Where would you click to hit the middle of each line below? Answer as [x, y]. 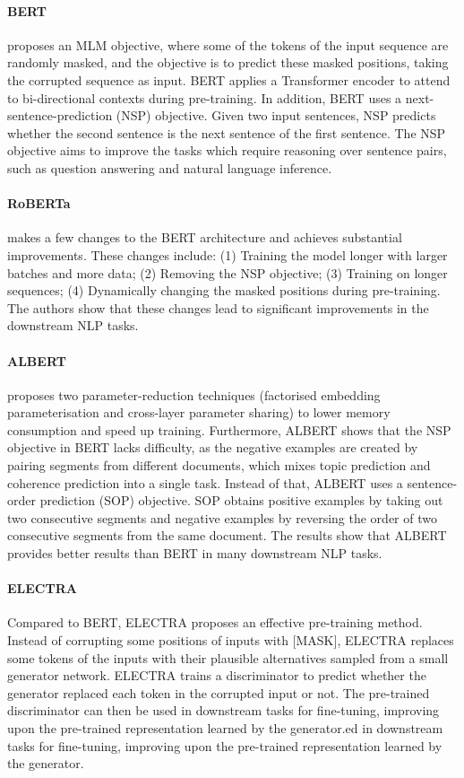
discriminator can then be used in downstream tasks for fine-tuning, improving [223, 710]
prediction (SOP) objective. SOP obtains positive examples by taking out [241, 500]
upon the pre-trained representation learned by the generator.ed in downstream [225, 728]
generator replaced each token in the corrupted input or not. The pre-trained [219, 692]
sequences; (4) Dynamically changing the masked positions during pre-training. [224, 290]
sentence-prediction [60, 115]
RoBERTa [39, 203]
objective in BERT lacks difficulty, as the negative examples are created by [213, 447]
